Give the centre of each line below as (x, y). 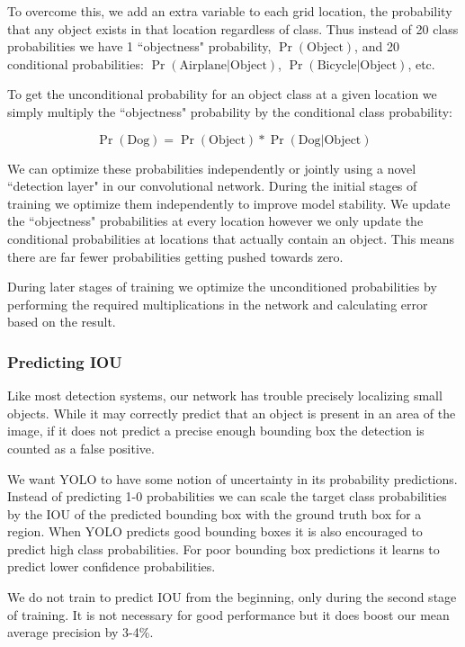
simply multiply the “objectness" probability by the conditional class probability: (230, 111)
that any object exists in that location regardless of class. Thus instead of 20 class (233, 28)
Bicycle (337, 65)
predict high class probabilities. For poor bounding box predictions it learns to (224, 548)
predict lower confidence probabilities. (112, 566)
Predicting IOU (65, 361)
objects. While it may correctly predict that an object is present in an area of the (232, 413)
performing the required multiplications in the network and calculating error (218, 304)
